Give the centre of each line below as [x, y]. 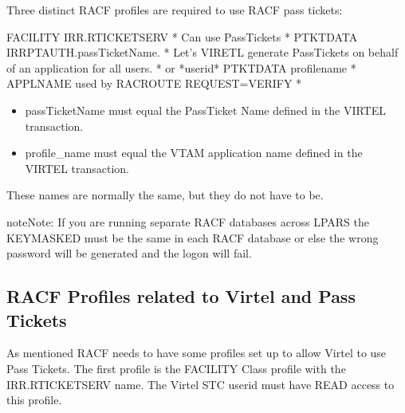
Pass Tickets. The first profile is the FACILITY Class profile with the [176, 368]
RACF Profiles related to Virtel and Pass [181, 296]
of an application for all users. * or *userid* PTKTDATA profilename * [181, 67]
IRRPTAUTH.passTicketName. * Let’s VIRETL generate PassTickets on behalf [202, 52]
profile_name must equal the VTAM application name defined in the [194, 153]
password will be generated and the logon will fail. [129, 253]
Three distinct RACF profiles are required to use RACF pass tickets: [175, 10]
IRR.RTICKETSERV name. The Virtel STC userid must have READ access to [201, 384]
